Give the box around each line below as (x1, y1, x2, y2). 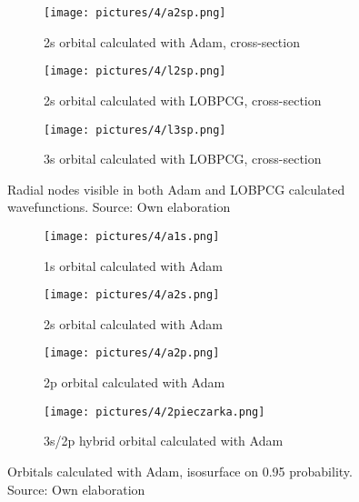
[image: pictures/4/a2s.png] (44, 288, 220, 302)
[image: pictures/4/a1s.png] (44, 229, 220, 243)
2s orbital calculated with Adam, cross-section (44, 32, 300, 51)
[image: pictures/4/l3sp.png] (44, 123, 226, 136)
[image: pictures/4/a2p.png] (44, 346, 220, 360)
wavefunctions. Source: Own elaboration (7, 197, 231, 216)
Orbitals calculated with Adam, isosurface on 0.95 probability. (7, 461, 353, 480)
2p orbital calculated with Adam (44, 373, 225, 392)
